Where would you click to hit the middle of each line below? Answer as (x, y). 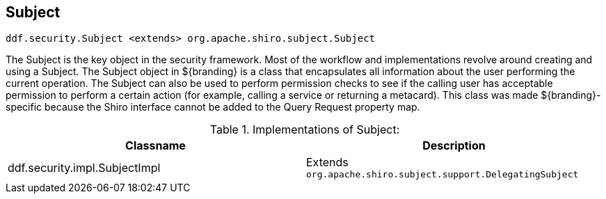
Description (454, 146)
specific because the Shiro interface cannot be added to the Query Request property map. (213, 107)
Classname (156, 146)
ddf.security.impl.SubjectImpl (84, 167)
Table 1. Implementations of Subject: (305, 130)
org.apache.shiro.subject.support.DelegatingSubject (442, 175)
